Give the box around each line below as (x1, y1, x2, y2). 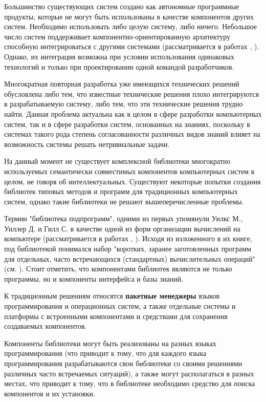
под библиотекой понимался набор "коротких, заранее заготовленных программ (4, 243, 251, 254)
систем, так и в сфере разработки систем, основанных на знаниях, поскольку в (4, 118, 250, 129)
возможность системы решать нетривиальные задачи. (4, 138, 170, 149)
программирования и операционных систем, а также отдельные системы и (4, 301, 236, 311)
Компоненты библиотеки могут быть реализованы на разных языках (4, 337, 216, 348)
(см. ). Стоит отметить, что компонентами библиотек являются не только (4, 263, 232, 274)
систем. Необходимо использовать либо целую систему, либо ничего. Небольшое (4, 21, 257, 32)
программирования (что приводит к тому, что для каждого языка (4, 348, 207, 358)
